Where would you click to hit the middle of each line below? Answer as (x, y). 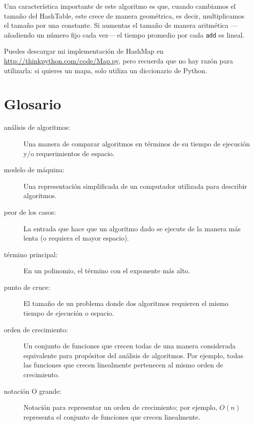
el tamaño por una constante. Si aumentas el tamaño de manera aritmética (116, 25)
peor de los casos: (30, 212)
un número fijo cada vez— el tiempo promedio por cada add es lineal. (140, 34)
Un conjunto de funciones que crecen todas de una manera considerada (130, 346)
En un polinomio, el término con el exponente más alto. (107, 271)
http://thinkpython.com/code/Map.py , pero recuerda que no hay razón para (118, 61)
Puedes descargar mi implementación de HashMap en (84, 51)
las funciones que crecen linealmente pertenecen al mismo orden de (123, 365)
